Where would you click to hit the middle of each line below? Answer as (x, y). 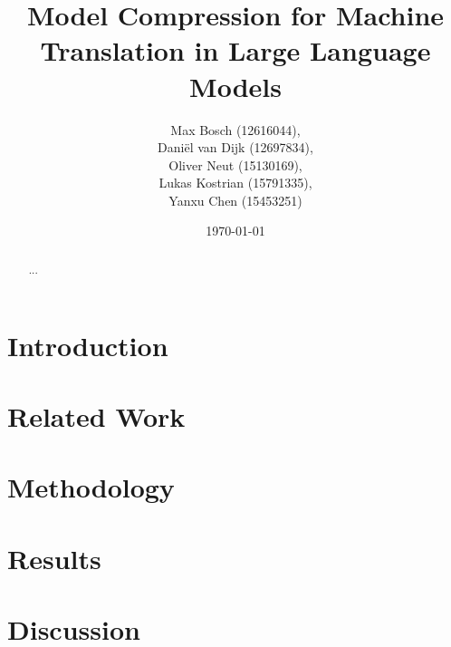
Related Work (96, 415)
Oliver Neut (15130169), (235, 164)
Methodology (91, 487)
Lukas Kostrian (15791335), (235, 183)
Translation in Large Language (235, 50)
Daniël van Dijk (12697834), (235, 147)
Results (54, 558)
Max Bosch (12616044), (235, 129)
